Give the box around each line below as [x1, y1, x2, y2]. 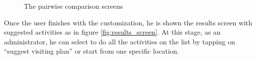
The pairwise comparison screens [24, 1, 123, 11]
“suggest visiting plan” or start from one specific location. [4, 46, 179, 56]
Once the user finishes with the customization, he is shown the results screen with [4, 17, 253, 27]
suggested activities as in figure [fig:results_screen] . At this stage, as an [4, 27, 221, 37]
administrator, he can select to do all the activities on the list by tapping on [4, 36, 235, 46]
